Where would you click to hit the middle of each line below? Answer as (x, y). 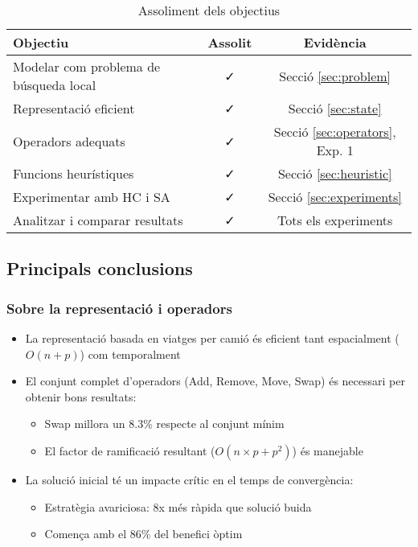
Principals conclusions (100, 268)
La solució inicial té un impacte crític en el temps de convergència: (189, 479)
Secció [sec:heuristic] (335, 173)
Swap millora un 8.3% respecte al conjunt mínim (164, 424)
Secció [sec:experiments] (335, 197)
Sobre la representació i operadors (119, 308)
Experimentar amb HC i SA (92, 197)
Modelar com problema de (87, 66)
